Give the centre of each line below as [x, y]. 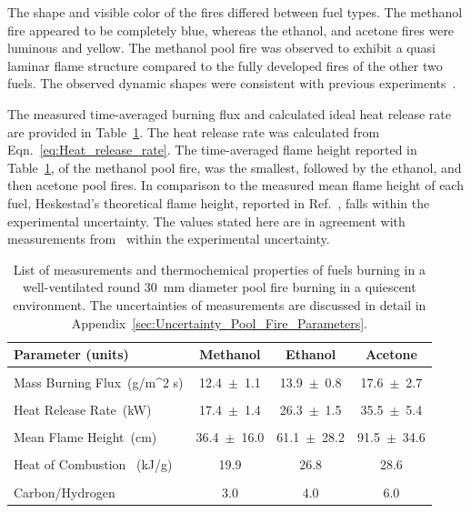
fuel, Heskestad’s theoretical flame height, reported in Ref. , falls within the [219, 202]
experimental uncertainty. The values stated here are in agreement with [206, 221]
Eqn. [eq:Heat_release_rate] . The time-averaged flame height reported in [212, 150]
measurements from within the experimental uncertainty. [169, 239]
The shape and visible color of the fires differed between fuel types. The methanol [235, 12]
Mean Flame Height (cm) [85, 437]
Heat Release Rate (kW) [83, 410]
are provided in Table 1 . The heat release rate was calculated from [194, 131]
